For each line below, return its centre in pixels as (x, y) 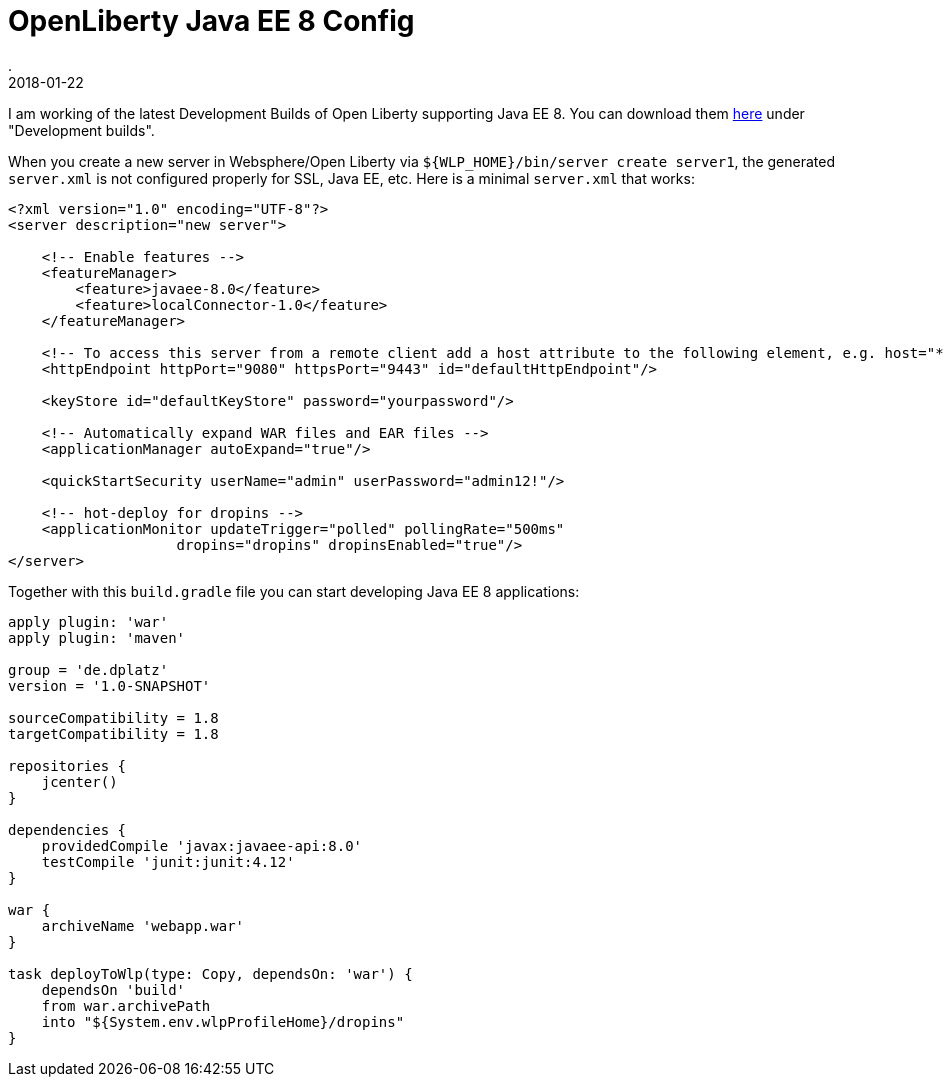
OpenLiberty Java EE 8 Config (211, 21)
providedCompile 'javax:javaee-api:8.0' (202, 845)
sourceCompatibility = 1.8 (113, 717)
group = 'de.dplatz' (88, 669)
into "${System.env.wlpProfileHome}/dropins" (223, 1021)
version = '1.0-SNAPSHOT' (109, 685)
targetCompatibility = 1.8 (113, 733)
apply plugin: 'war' (88, 621)
